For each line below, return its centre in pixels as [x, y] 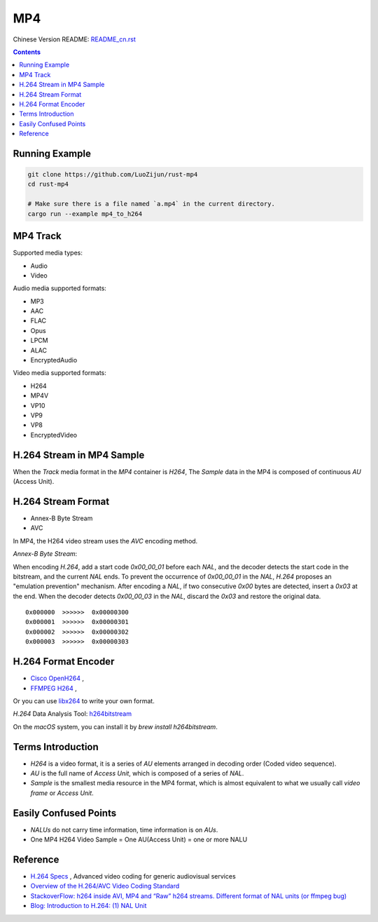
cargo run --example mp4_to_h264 [85, 213]
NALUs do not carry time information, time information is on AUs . [124, 829]
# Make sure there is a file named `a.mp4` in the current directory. [152, 204]
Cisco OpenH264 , [57, 678]
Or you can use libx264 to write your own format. [84, 700]
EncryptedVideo [54, 435]
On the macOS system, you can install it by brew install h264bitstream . [115, 726]
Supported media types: [48, 253]
